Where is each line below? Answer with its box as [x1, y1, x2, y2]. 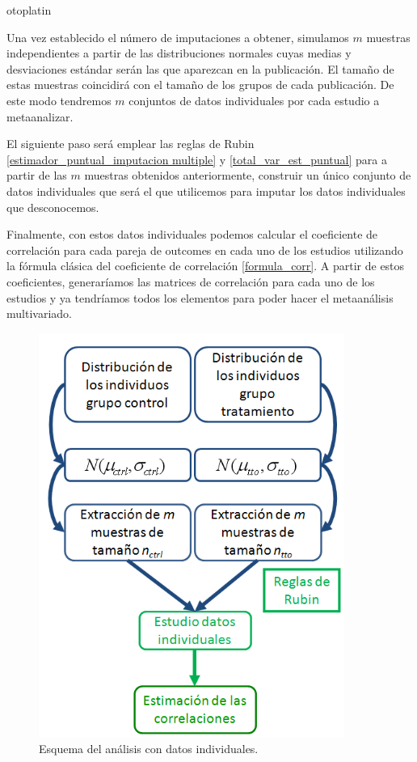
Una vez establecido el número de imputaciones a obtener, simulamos [6, 28, 349, 45]
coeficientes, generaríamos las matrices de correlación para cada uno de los [6, 273, 375, 290]
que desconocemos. [6, 198, 99, 215]
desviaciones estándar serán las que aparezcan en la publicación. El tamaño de [6, 60, 394, 77]
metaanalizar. [6, 108, 74, 125]
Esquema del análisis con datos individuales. [39, 740, 259, 757]
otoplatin [6, 2, 52, 18]
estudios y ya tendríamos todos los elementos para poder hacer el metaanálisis [6, 289, 394, 306]
